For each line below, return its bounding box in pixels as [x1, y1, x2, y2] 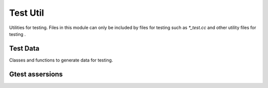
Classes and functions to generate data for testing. [9, 57, 113, 63]
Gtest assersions [9, 70, 63, 78]
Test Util [9, 7, 44, 18]
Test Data [9, 44, 40, 53]
